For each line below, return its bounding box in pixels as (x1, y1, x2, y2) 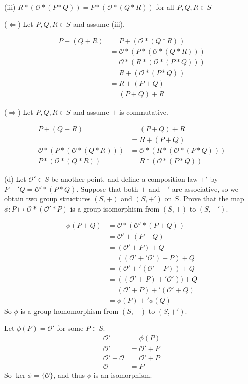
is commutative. (119, 107, 168, 117)
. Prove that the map (179, 193, 244, 204)
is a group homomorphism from (20, 305, 119, 316)
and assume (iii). (73, 18, 125, 29)
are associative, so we (172, 183, 238, 194)
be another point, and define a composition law (51, 173, 198, 184)
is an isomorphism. (93, 370, 152, 380)
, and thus (53, 370, 85, 380)
